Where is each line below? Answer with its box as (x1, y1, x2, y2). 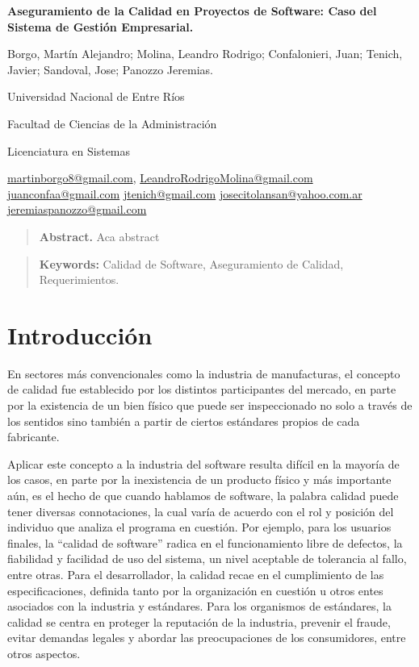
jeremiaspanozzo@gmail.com (7, 201, 147, 218)
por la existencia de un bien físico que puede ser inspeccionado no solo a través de (7, 397, 413, 414)
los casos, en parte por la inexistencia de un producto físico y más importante (7, 471, 392, 488)
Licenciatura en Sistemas (7, 142, 131, 159)
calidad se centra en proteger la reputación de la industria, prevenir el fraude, (7, 613, 391, 630)
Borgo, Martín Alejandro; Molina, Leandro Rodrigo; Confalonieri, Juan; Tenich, (7, 45, 403, 62)
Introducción (7, 318, 153, 351)
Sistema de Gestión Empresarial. (7, 18, 194, 35)
